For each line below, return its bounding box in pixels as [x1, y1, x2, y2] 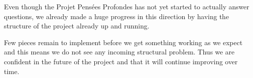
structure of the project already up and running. [4, 21, 149, 31]
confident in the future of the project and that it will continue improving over [4, 56, 238, 66]
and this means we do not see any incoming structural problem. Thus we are [4, 47, 235, 57]
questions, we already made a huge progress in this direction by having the [4, 11, 229, 21]
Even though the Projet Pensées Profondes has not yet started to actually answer [4, 1, 250, 11]
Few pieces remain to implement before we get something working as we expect [4, 37, 243, 47]
